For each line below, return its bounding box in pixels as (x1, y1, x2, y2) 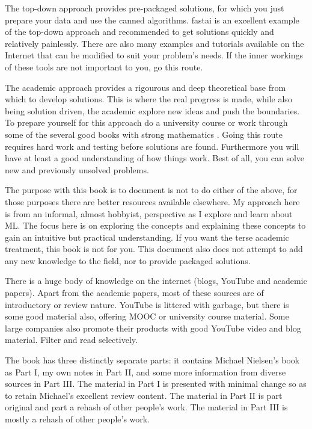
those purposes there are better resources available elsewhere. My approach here (5, 195, 300, 208)
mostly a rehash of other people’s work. (5, 413, 150, 425)
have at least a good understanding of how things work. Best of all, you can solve (5, 152, 305, 164)
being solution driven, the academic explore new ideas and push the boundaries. (5, 104, 300, 117)
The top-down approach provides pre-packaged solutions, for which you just (5, 2, 284, 14)
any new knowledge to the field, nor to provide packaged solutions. (5, 254, 251, 267)
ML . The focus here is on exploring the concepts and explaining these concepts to (5, 219, 306, 232)
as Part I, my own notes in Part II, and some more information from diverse (5, 365, 286, 378)
